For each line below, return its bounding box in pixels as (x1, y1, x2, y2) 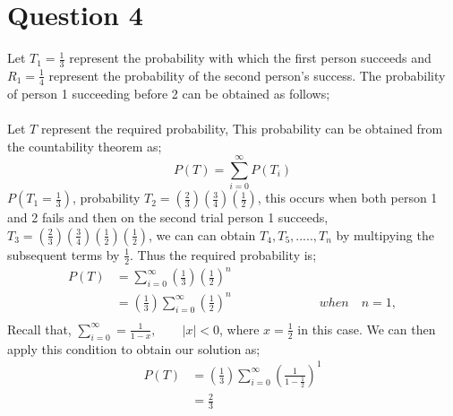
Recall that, (7, 319, 72, 338)
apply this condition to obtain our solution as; (7, 339, 261, 358)
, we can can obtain (149, 225, 256, 244)
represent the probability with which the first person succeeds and (69, 48, 432, 67)
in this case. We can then (297, 319, 436, 338)
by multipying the (336, 225, 434, 244)
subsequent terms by (7, 245, 120, 264)
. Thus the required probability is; (130, 245, 317, 264)
